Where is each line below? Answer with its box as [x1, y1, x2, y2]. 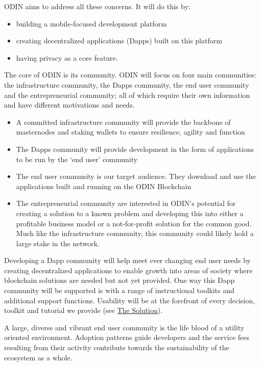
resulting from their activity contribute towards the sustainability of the [4, 342, 229, 353]
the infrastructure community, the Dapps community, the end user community [4, 79, 249, 90]
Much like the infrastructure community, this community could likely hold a [16, 228, 254, 239]
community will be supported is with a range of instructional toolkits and [4, 285, 234, 296]
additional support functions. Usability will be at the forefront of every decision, [4, 295, 255, 305]
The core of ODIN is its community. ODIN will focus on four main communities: [4, 69, 256, 80]
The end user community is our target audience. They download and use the [16, 171, 256, 181]
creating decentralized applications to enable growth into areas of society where [4, 265, 253, 275]
